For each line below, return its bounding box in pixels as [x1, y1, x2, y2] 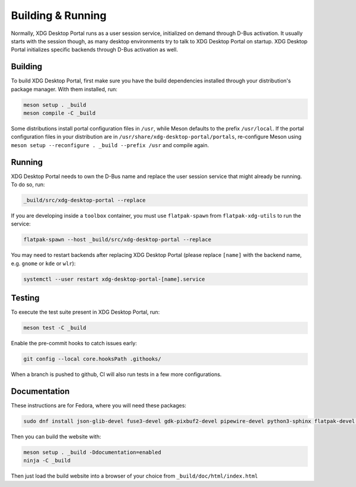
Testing [11, 293, 40, 303]
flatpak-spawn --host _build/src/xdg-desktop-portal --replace [23, 236, 212, 243]
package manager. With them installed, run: [11, 85, 118, 93]
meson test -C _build [23, 324, 87, 332]
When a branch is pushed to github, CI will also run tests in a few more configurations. [11, 371, 222, 378]
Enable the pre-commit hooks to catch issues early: [11, 340, 138, 347]
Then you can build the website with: [11, 433, 101, 440]
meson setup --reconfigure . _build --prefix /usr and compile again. [11, 141, 209, 148]
